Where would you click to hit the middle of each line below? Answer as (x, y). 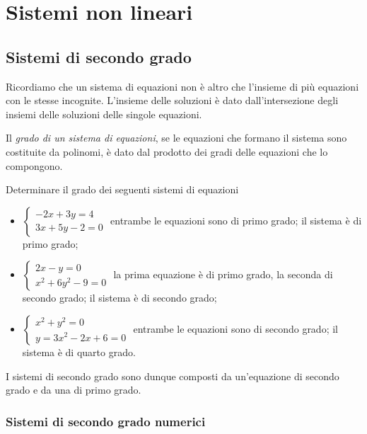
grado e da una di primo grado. (74, 390)
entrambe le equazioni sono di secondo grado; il (235, 328)
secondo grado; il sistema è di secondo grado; (120, 298)
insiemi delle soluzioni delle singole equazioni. (104, 114)
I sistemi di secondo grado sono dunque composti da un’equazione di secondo (173, 376)
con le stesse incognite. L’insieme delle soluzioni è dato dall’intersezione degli (172, 100)
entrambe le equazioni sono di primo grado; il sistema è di (236, 220)
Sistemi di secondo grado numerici (106, 421)
